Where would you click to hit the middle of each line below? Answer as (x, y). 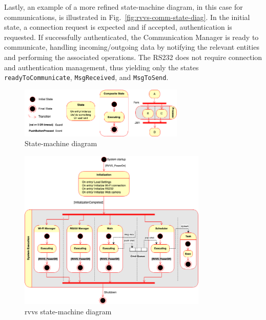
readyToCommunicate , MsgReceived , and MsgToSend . (86, 77)
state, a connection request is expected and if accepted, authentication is (118, 27)
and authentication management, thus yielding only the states (101, 67)
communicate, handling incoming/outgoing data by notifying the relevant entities (132, 47)
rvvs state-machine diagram (68, 311)
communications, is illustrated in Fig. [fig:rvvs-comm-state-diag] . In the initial (127, 17)
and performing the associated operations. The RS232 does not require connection (133, 57)
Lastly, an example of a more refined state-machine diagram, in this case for (124, 7)
